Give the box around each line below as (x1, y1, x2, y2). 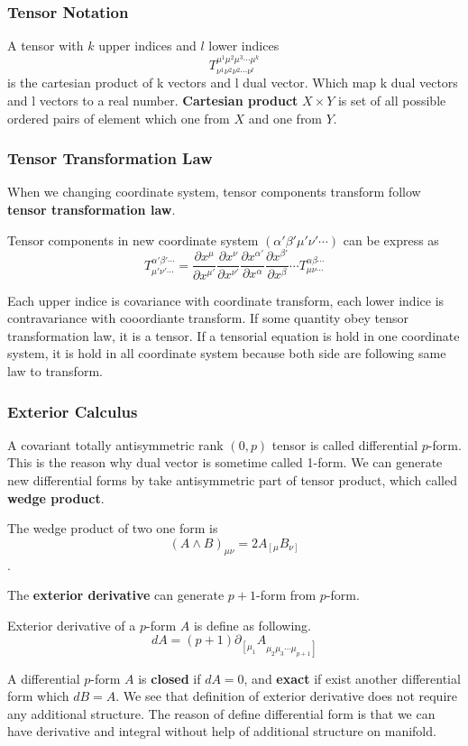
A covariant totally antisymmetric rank (7, 435, 224, 454)
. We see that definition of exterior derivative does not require (115, 686, 457, 705)
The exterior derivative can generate (7, 585, 225, 604)
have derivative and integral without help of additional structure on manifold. (7, 722, 436, 741)
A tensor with (7, 36, 84, 55)
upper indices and (98, 36, 197, 55)
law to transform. (7, 362, 103, 381)
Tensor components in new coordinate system (7, 230, 259, 249)
